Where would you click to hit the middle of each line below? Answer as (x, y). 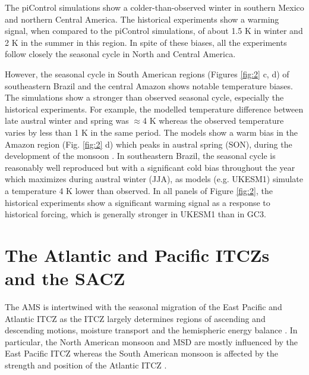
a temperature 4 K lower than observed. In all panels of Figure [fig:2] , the (139, 190)
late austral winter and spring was (67, 121)
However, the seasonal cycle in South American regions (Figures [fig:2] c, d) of (147, 74)
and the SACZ (65, 278)
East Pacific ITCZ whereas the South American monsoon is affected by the (141, 353)
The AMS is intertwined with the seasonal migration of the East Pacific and (144, 307)
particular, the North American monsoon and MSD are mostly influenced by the (151, 341)
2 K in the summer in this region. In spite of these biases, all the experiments (146, 42)
